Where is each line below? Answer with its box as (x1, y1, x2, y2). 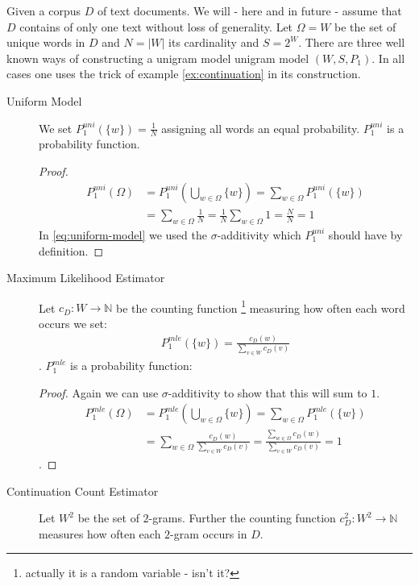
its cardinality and (168, 34, 259, 51)
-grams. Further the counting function (148, 509, 336, 526)
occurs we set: (39, 314, 107, 331)
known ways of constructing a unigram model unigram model (6, 49, 309, 66)
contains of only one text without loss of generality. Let (19, 18, 293, 35)
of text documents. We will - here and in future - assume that (97, 2, 402, 19)
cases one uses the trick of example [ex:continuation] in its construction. (6, 65, 361, 82)
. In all (371, 49, 405, 66)
